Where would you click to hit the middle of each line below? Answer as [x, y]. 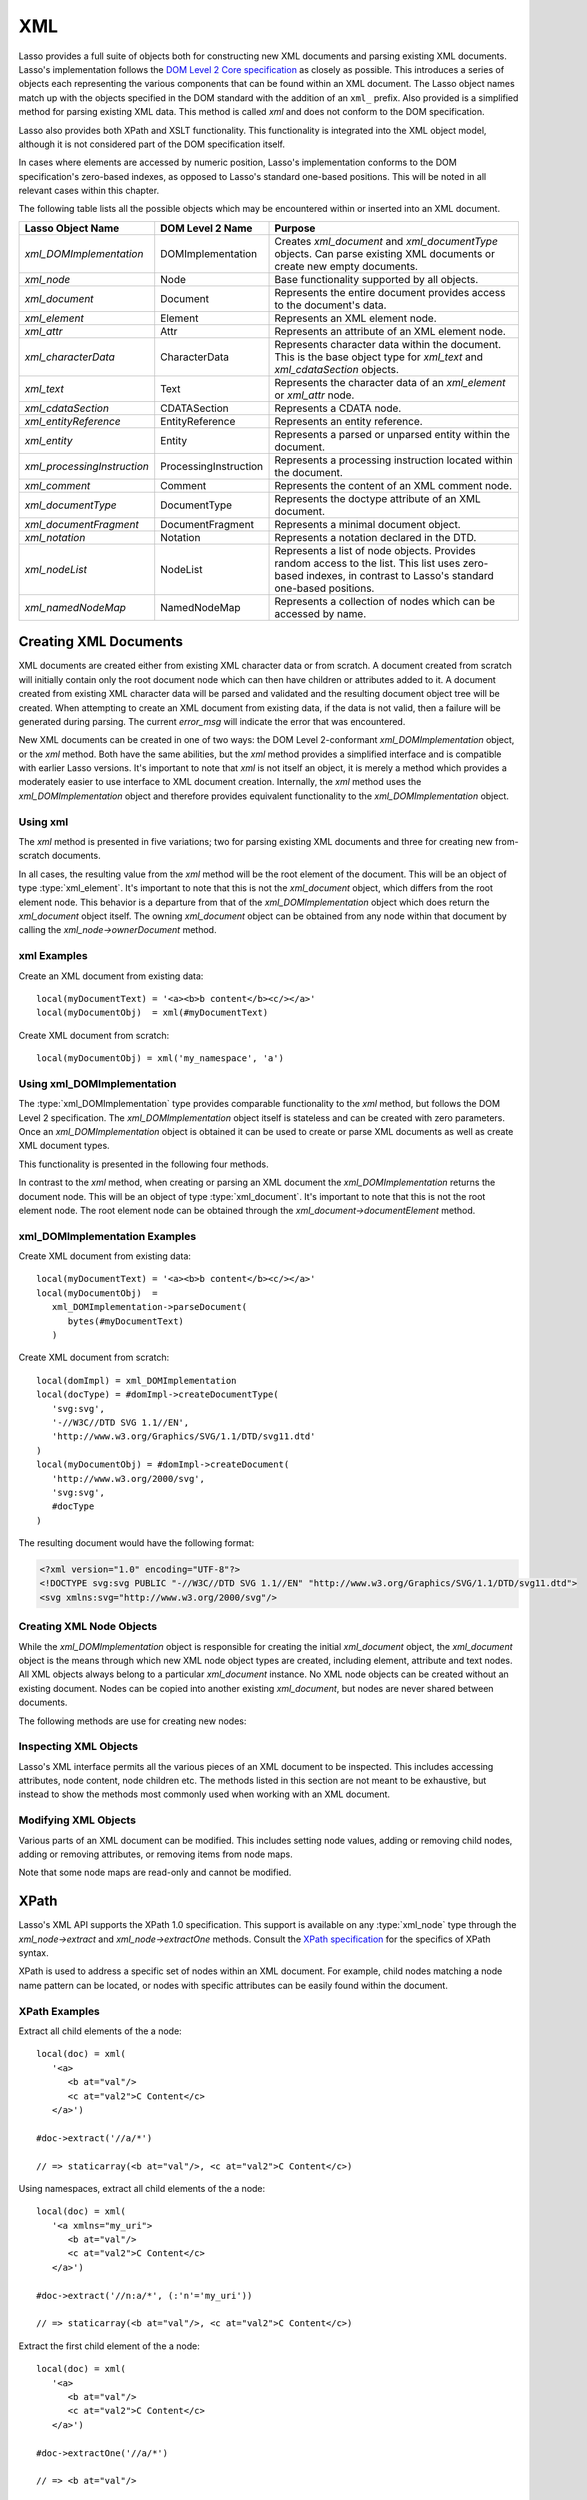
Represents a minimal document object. [367, 524]
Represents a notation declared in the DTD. [375, 537]
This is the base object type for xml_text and [379, 357]
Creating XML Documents [101, 641]
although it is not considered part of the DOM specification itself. [151, 144]
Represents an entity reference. [349, 421]
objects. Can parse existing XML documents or [384, 253]
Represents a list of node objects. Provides [375, 550]
